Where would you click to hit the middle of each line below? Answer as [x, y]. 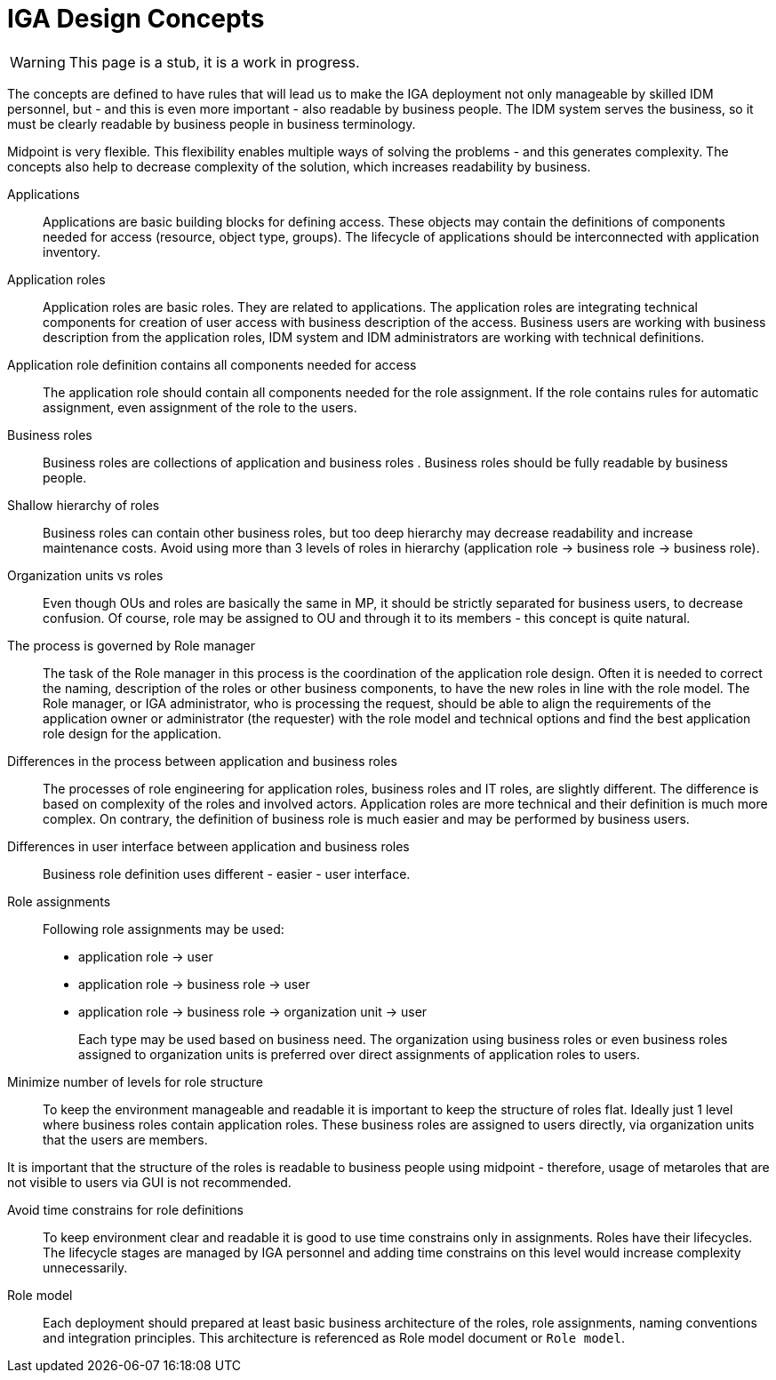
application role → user [146, 956]
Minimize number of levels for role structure [135, 1081]
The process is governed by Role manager [131, 645]
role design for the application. [132, 733]
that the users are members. [125, 1139]
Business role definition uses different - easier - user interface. [227, 873]
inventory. [72, 251]
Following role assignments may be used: [164, 929]
